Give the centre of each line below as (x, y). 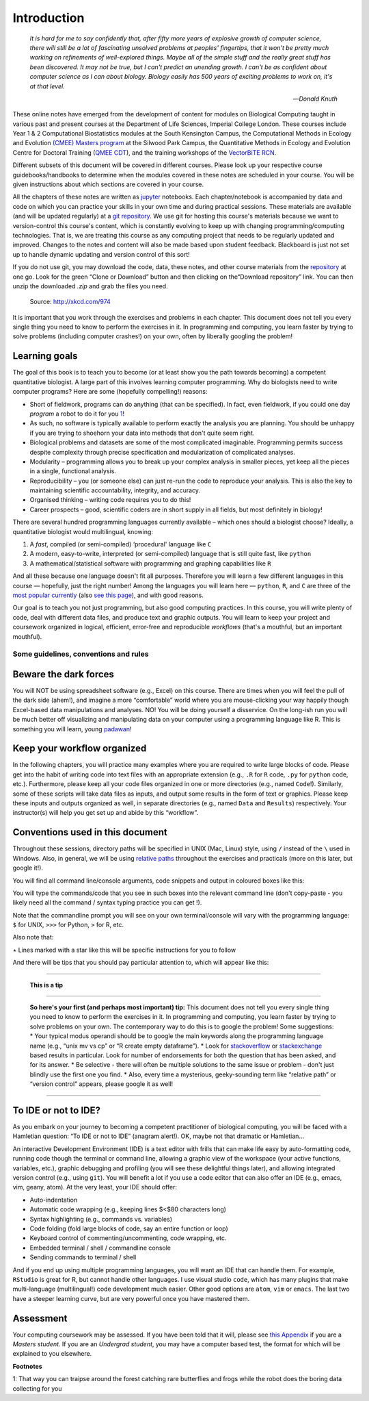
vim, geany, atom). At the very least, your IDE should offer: (95, 1187)
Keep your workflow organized (80, 749)
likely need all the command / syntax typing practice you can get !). (107, 903)
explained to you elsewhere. (52, 1354)
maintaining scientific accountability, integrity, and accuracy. (115, 490)
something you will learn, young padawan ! (72, 729)
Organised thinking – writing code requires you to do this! (110, 500)
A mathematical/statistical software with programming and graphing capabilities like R (150, 563)
